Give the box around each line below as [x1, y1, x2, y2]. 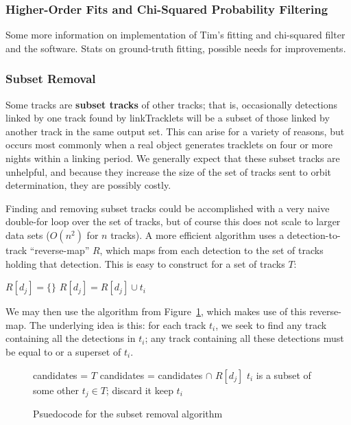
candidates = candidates [99, 367, 203, 382]
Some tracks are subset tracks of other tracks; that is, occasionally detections [5, 97, 338, 111]
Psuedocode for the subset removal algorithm [33, 406, 223, 420]
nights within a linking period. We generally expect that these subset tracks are [5, 151, 340, 165]
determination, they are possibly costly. [5, 178, 171, 192]
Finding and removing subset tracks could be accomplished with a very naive [5, 200, 330, 215]
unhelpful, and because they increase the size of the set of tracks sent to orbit [5, 164, 331, 179]
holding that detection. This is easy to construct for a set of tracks [5, 256, 285, 271]
